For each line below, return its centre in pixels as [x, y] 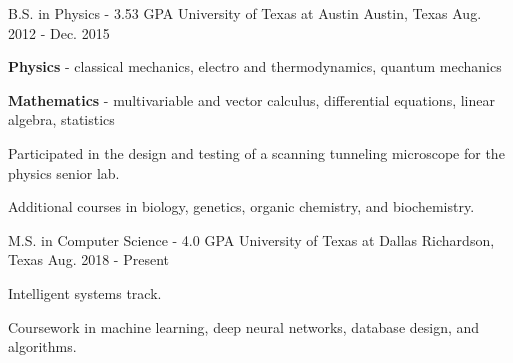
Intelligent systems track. [85, 292]
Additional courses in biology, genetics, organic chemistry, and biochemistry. [241, 206]
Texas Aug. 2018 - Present [88, 259]
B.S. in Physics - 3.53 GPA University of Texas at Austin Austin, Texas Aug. [245, 13]
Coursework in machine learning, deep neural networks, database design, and [244, 326]
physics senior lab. [64, 172]
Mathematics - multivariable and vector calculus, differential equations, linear [251, 99]
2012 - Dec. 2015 [59, 32]
